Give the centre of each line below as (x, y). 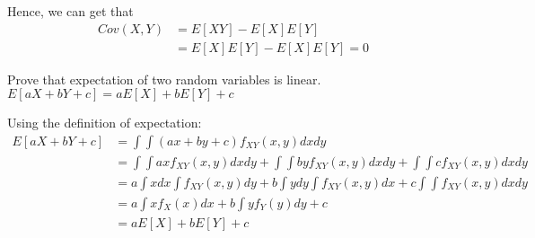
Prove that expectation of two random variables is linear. (164, 79)
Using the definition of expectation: (105, 123)
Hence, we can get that (70, 11)
